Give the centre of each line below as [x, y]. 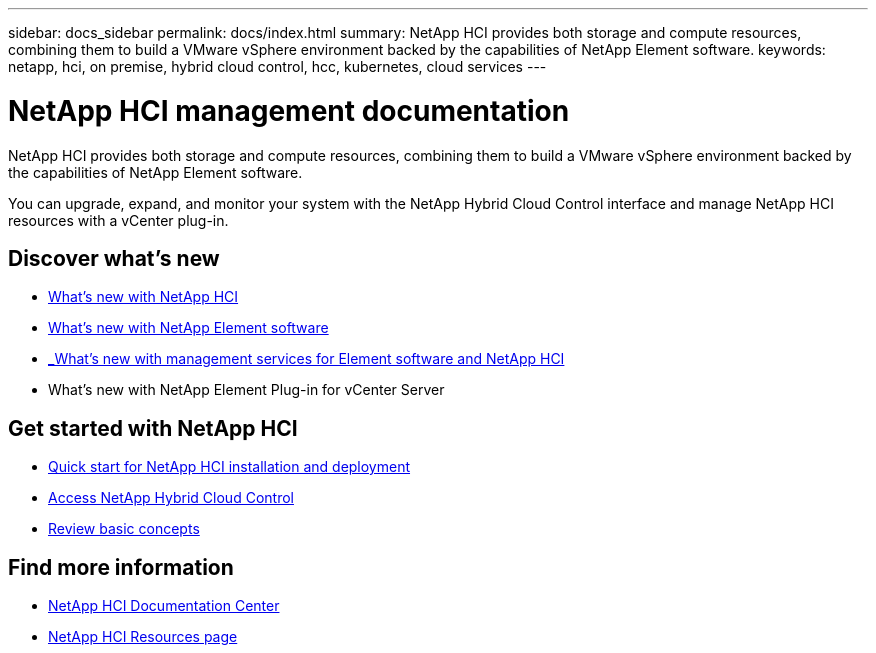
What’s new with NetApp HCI [143, 297]
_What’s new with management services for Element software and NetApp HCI [306, 359]
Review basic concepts [124, 529]
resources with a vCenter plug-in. [118, 220]
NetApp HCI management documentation [289, 110]
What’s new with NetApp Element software [188, 328]
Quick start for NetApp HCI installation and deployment [229, 467]
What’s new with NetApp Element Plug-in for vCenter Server [246, 390]
